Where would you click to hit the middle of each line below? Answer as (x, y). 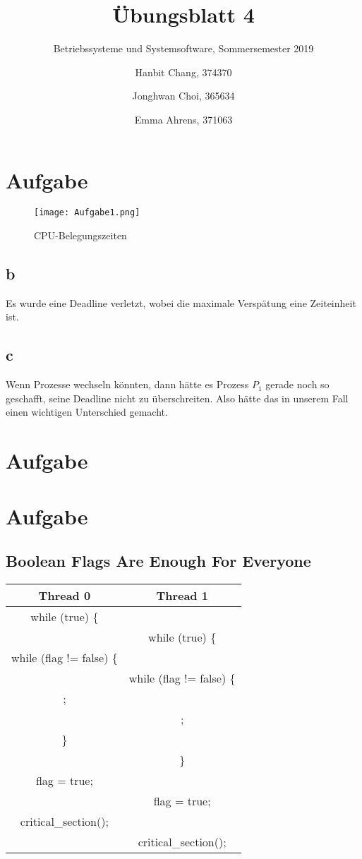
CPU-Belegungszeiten (80, 235)
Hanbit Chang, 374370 (183, 72)
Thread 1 (182, 596)
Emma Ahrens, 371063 (183, 119)
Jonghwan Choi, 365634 (183, 96)
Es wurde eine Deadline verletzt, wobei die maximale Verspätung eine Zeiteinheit (181, 302)
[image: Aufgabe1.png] (87, 213)
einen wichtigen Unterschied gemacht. (87, 412)
